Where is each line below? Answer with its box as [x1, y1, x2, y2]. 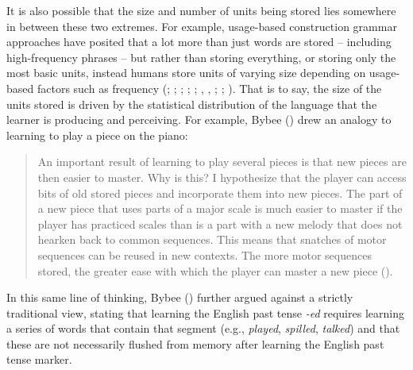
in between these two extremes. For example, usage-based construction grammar [6, 17, 397, 34]
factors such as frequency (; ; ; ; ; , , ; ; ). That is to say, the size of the [37, 79, 382, 96]
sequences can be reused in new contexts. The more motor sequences [37, 246, 372, 263]
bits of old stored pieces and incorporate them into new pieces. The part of [37, 184, 403, 201]
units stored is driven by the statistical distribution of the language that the [6, 95, 377, 112]
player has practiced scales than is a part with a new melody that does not [37, 215, 403, 232]
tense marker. [6, 351, 72, 368]
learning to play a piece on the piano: [6, 126, 188, 143]
